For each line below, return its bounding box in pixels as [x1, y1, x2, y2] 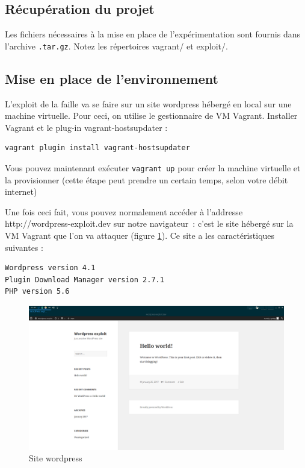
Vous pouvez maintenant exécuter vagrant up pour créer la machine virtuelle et [5, 162, 301, 174]
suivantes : [5, 241, 43, 253]
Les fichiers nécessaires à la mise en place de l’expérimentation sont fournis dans [5, 28, 300, 40]
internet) [5, 185, 37, 198]
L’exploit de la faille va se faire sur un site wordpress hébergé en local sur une [5, 97, 292, 110]
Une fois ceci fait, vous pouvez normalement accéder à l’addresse [5, 205, 243, 218]
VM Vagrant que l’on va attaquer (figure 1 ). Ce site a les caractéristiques [5, 229, 275, 242]
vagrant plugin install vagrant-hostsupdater [5, 144, 190, 153]
